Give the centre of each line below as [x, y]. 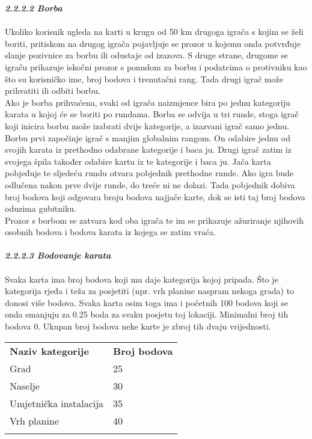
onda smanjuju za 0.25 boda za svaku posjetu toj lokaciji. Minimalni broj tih [147, 314]
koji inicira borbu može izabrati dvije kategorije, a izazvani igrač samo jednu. [147, 125]
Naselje [25, 385]
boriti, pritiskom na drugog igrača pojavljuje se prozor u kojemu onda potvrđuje [153, 43]
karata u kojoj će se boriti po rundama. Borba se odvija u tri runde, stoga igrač [152, 114]
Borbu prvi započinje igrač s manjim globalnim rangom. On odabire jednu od [148, 137]
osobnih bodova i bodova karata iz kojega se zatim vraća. [111, 232]
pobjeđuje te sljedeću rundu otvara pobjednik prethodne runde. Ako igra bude [149, 173]
